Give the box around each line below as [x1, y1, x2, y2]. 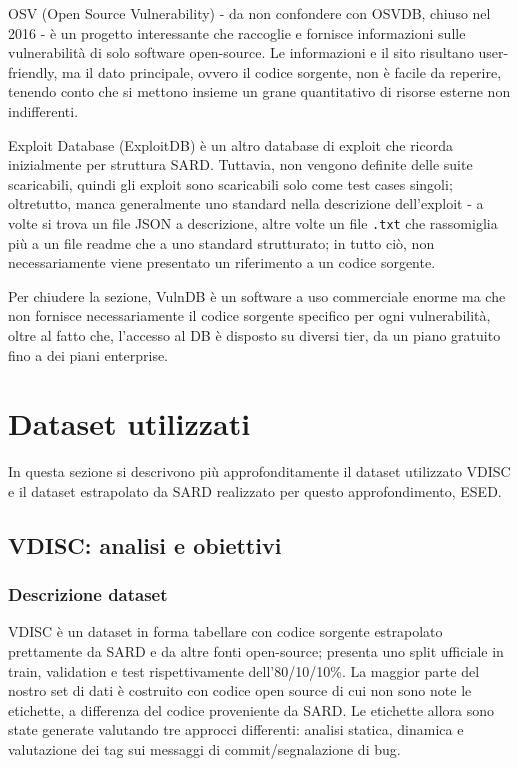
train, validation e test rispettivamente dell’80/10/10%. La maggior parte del [8, 660, 480, 681]
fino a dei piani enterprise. [8, 344, 169, 365]
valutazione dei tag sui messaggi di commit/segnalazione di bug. [8, 739, 401, 760]
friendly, [8, 61, 58, 82]
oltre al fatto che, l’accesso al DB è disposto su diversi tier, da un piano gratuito [8, 324, 501, 345]
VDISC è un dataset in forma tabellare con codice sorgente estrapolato [8, 621, 443, 642]
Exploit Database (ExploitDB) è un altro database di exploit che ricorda [8, 134, 454, 155]
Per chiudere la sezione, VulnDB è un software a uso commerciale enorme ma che [8, 285, 506, 306]
